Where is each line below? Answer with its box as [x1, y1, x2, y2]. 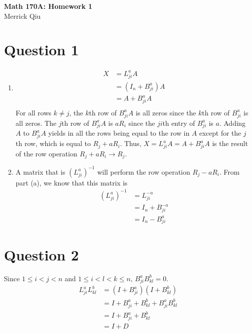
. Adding [219, 117, 246, 128]
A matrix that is [15, 166, 66, 177]
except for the [199, 128, 241, 138]
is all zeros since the [136, 107, 196, 117]
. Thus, [120, 138, 142, 148]
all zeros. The [15, 117, 57, 128]
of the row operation [15, 148, 77, 158]
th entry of [162, 117, 195, 128]
